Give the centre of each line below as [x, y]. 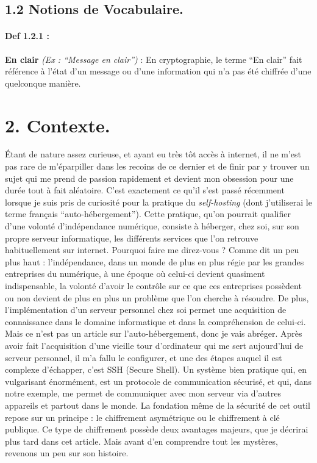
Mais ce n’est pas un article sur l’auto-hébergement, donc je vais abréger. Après [154, 333]
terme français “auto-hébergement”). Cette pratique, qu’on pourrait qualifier [148, 214]
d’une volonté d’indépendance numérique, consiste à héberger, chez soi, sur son [152, 226]
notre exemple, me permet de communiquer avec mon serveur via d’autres [143, 393]
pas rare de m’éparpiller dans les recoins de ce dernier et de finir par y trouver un [157, 166]
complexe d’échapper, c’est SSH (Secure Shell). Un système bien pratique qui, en [156, 369]
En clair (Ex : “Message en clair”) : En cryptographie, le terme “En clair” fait [154, 59]
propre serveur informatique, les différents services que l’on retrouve [132, 238]
